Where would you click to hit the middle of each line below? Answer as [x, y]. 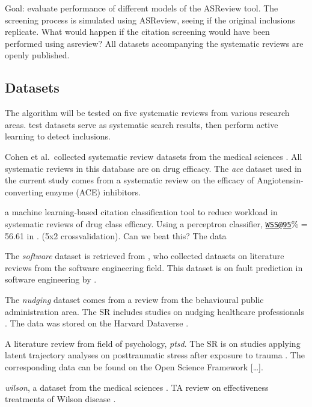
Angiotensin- [280, 180]
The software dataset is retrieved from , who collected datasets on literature [145, 256]
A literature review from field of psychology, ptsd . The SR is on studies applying [153, 343]
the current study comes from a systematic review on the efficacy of [130, 180]
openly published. [37, 55]
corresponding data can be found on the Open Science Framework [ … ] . [134, 366]
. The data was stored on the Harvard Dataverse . [97, 323]
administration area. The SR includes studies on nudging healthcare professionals [154, 311]
